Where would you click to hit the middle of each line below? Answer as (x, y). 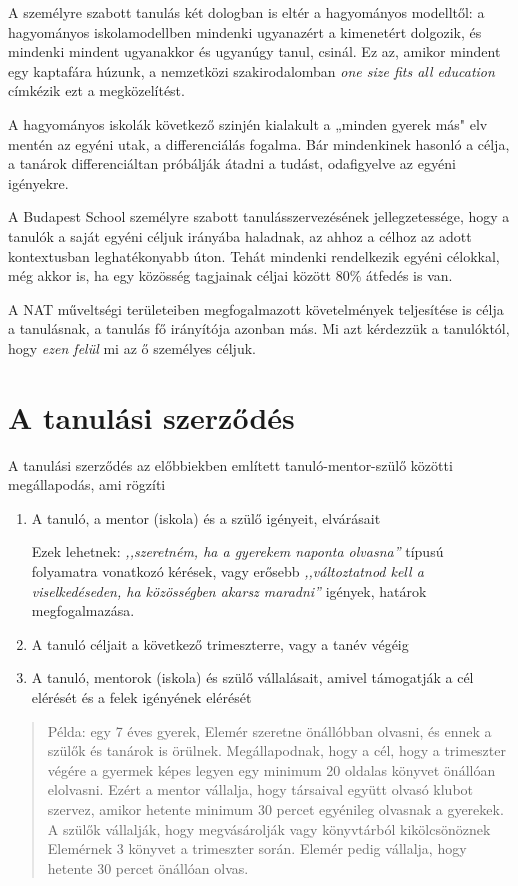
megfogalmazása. (83, 610)
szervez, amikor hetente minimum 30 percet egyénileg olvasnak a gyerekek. (275, 808)
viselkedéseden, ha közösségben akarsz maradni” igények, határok (229, 590)
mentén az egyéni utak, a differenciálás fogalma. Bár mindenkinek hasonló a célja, (259, 143)
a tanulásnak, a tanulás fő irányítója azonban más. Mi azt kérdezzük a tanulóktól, (259, 328)
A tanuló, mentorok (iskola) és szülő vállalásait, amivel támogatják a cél (252, 677)
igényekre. (38, 182)
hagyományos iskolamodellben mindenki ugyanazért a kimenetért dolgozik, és (245, 31)
